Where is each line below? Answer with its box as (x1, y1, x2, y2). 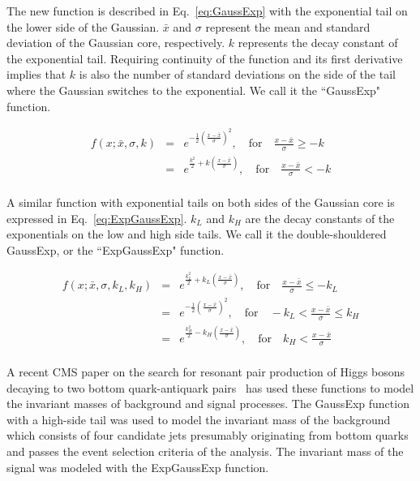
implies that (6, 66, 66, 83)
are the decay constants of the (245, 209, 395, 226)
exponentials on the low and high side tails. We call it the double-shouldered (6, 225, 387, 243)
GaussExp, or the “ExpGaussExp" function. (6, 241, 225, 258)
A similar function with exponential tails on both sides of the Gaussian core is (6, 194, 395, 211)
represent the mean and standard (205, 18, 371, 35)
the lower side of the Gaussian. (6, 18, 160, 35)
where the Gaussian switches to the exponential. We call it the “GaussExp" (6, 81, 381, 98)
